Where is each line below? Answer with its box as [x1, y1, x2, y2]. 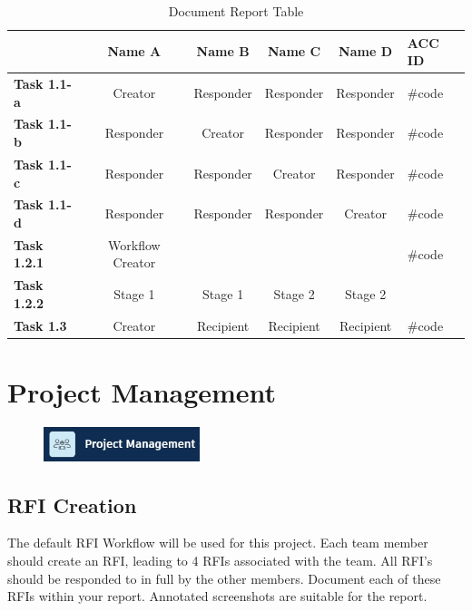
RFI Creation [7, 490, 137, 519]
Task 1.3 [14, 315, 67, 335]
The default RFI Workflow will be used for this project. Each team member [7, 533, 428, 552]
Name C [267, 42, 321, 61]
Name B [196, 42, 250, 61]
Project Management [7, 373, 277, 410]
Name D [339, 42, 393, 61]
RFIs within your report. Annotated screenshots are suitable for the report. [7, 587, 428, 606]
